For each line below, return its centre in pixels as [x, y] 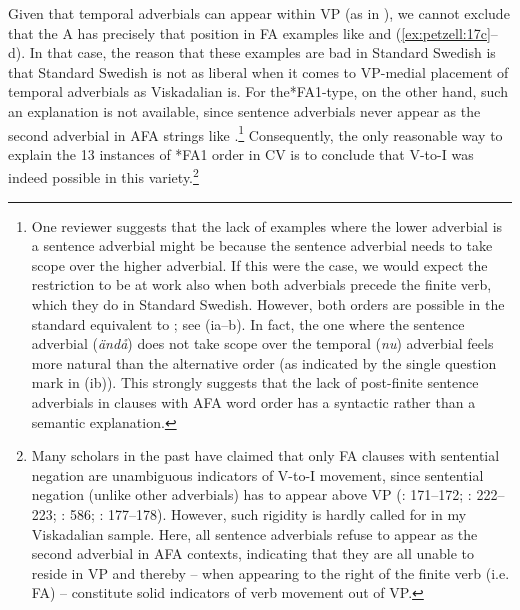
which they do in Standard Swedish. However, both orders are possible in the [268, 304]
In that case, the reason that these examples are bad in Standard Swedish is [262, 52]
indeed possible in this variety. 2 [103, 176]
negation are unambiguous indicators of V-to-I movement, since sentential [257, 474]
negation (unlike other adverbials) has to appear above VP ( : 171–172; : [251, 494]
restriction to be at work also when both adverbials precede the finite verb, [261, 284]
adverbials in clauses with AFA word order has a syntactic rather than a [253, 402]
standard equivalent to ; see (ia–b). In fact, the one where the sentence [248, 323]
